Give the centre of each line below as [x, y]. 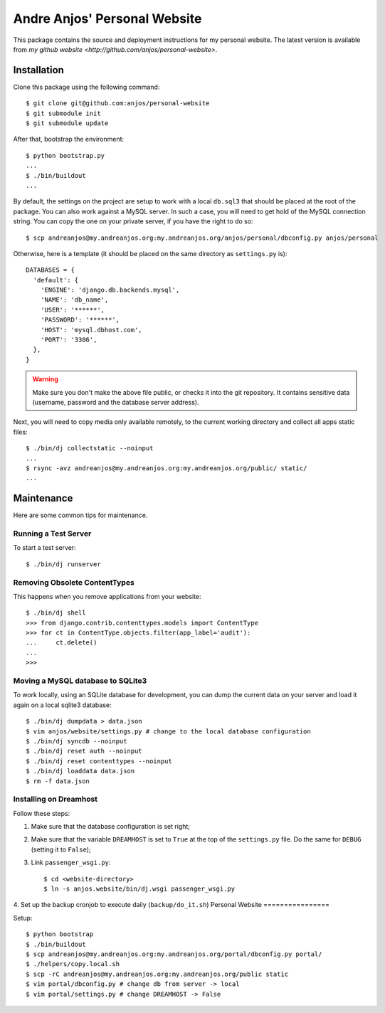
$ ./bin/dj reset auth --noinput [84, 751]
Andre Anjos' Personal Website [107, 18]
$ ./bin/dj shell [56, 613]
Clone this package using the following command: [86, 87]
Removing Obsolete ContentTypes [74, 582]
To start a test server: [44, 548]
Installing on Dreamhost [56, 799]
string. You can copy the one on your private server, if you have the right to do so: [133, 221]
